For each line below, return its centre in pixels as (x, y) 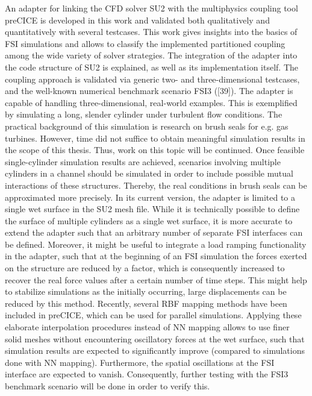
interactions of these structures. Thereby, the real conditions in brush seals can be (156, 185)
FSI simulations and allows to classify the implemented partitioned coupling (145, 43)
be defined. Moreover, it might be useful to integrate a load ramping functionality (156, 244)
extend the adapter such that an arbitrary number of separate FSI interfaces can (154, 232)
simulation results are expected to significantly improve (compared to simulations (155, 350)
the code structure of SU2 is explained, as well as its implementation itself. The (152, 67)
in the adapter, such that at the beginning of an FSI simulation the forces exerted (156, 256)
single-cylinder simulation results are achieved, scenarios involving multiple (143, 161)
